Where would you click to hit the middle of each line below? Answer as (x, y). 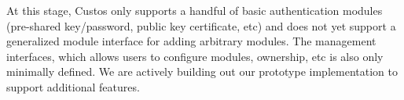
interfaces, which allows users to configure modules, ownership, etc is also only (195, 56)
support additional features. (73, 86)
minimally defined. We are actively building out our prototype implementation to (202, 71)
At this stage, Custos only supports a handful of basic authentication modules (195, 10)
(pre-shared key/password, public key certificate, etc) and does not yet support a (201, 25)
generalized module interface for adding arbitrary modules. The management (191, 41)
